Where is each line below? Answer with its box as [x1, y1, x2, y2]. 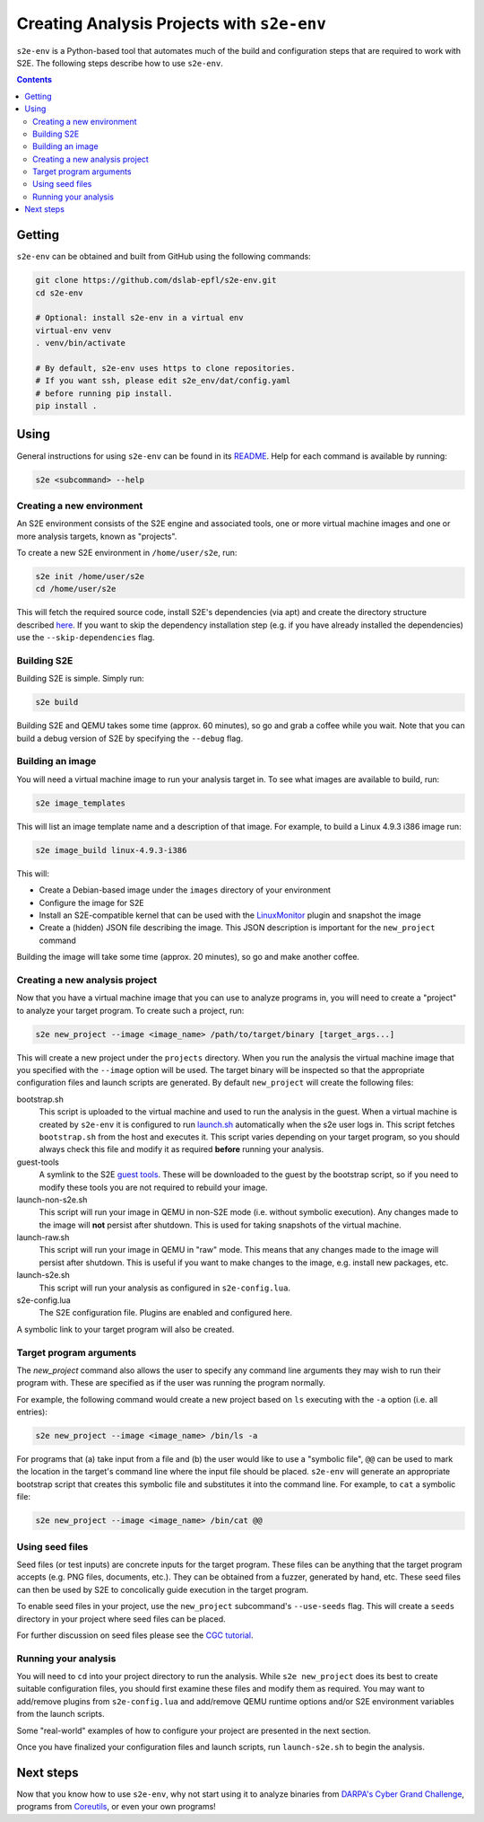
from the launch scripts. [16, 1709, 105, 1720]
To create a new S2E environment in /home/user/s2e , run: [16, 548, 238, 559]
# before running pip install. [35, 388, 174, 399]
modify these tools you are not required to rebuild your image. [39, 1182, 268, 1193]
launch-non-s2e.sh [16, 1194, 88, 1205]
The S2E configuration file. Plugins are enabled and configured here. [39, 1307, 293, 1318]
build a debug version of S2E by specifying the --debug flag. [16, 733, 244, 744]
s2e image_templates [35, 797, 125, 808]
